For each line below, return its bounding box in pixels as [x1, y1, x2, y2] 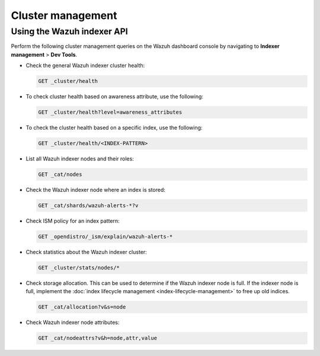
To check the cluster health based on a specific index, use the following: [25, 124, 203, 132]
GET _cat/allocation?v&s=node [38, 304, 126, 310]
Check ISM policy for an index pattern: [25, 217, 120, 224]
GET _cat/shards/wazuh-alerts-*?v [38, 202, 139, 209]
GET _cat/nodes [38, 171, 82, 178]
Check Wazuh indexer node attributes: [25, 319, 120, 326]
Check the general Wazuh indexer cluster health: [25, 62, 145, 69]
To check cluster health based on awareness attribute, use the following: [25, 93, 204, 100]
